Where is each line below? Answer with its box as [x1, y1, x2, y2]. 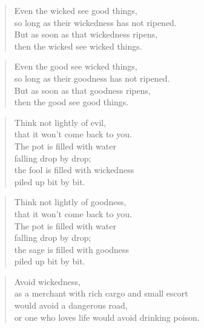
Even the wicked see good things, [14, 4, 137, 16]
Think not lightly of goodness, [14, 195, 127, 208]
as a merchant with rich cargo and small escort [14, 287, 188, 300]
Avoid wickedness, [14, 275, 81, 287]
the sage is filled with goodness [14, 243, 130, 255]
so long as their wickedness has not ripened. [14, 16, 177, 28]
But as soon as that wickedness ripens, [14, 28, 158, 41]
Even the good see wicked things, [14, 60, 137, 73]
